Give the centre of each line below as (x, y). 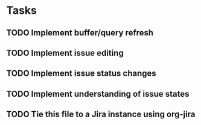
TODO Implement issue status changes (81, 74)
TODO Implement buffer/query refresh (80, 33)
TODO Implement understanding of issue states (98, 94)
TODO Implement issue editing (65, 53)
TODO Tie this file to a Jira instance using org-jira (101, 114)
